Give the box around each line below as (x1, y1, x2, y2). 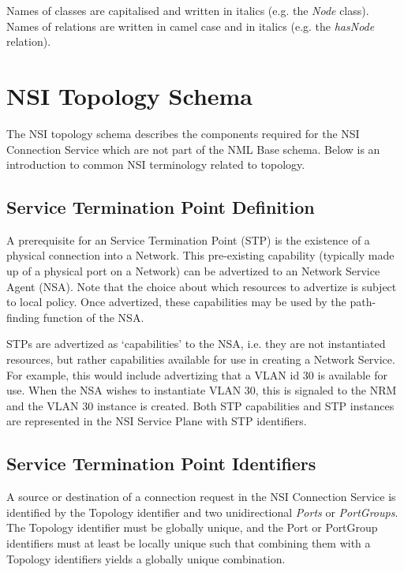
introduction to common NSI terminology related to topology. (6, 156, 305, 173)
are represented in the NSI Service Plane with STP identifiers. (6, 413, 307, 429)
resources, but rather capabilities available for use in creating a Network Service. (6, 351, 395, 368)
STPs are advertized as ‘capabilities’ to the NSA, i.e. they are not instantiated (6, 335, 386, 352)
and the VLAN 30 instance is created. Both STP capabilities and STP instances (6, 397, 395, 413)
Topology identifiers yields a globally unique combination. (6, 550, 286, 566)
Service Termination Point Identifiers (6, 451, 316, 476)
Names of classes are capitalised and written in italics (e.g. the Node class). (6, 2, 369, 18)
